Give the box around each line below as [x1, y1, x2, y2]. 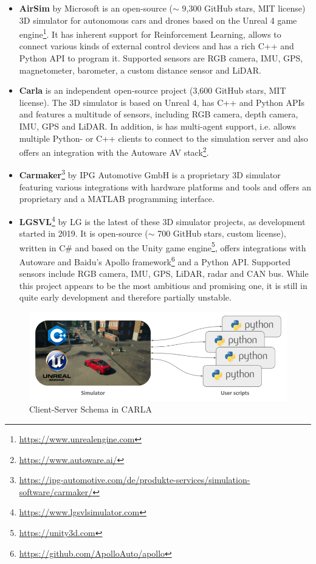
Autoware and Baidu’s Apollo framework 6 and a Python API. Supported [19, 253, 290, 268]
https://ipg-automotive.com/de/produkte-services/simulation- [19, 473, 250, 486]
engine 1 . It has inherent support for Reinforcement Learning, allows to [19, 26, 281, 40]
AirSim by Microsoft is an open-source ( [19, 2, 173, 14]
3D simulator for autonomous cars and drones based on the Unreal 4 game [19, 13, 297, 26]
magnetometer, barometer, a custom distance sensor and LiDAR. [19, 63, 261, 76]
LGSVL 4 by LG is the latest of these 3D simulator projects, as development [19, 213, 306, 228]
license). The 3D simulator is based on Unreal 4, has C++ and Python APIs [19, 96, 305, 108]
